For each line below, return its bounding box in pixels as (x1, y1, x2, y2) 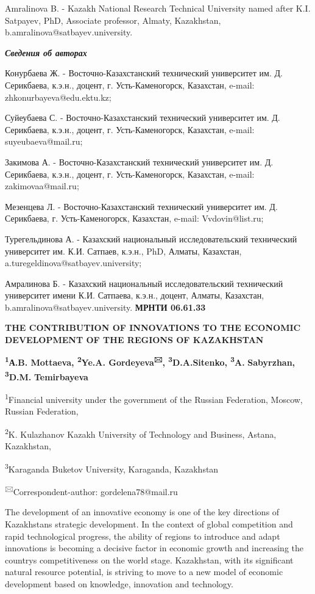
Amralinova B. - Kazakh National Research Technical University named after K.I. (5, 2, 311, 14)
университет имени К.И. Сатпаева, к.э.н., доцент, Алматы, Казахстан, (5, 289, 264, 302)
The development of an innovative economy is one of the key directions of (5, 505, 280, 518)
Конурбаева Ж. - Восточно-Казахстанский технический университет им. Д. (5, 67, 283, 79)
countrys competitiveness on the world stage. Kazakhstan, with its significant (5, 553, 294, 566)
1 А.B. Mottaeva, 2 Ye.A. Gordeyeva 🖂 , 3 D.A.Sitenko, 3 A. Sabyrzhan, (5, 354, 296, 369)
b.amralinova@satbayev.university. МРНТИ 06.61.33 (5, 300, 206, 313)
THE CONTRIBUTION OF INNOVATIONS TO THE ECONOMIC (5, 321, 301, 334)
